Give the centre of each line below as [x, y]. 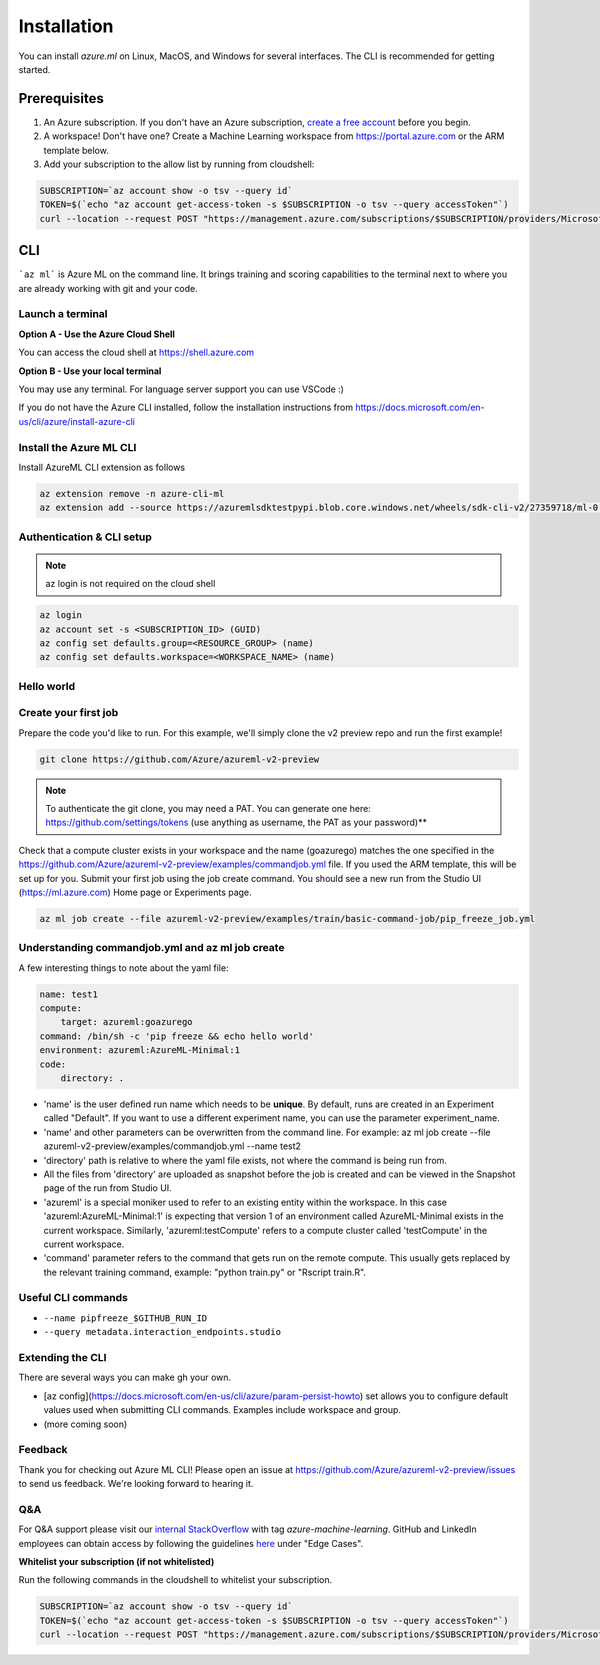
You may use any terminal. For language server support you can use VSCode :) [181, 389]
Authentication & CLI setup [85, 537]
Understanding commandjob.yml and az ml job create [151, 948]
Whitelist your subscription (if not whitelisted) [116, 1561]
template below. [76, 150]
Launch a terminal [63, 314]
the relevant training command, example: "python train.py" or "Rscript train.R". [205, 1272]
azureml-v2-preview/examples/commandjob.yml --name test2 [172, 1146]
